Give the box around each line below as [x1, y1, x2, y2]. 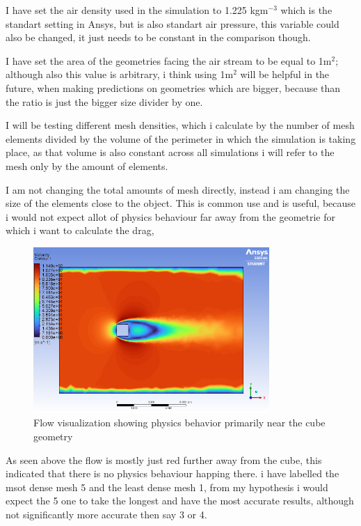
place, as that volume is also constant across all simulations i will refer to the [6, 145, 335, 160]
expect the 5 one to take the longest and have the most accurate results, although [6, 493, 354, 508]
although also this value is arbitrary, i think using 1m [6, 67, 234, 82]
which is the [280, 3, 332, 17]
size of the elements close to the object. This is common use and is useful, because [6, 196, 356, 210]
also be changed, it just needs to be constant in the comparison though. [6, 30, 311, 45]
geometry [33, 428, 73, 443]
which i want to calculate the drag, [6, 223, 154, 238]
